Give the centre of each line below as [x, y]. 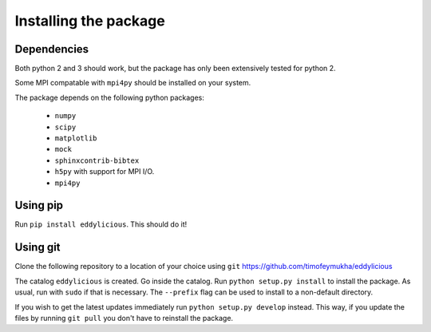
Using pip [39, 206]
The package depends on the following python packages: [110, 97]
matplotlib [76, 138]
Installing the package [90, 21]
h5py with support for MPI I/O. [105, 172]
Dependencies [52, 49]
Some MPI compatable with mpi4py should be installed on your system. [133, 83]
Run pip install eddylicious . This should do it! [101, 224]
